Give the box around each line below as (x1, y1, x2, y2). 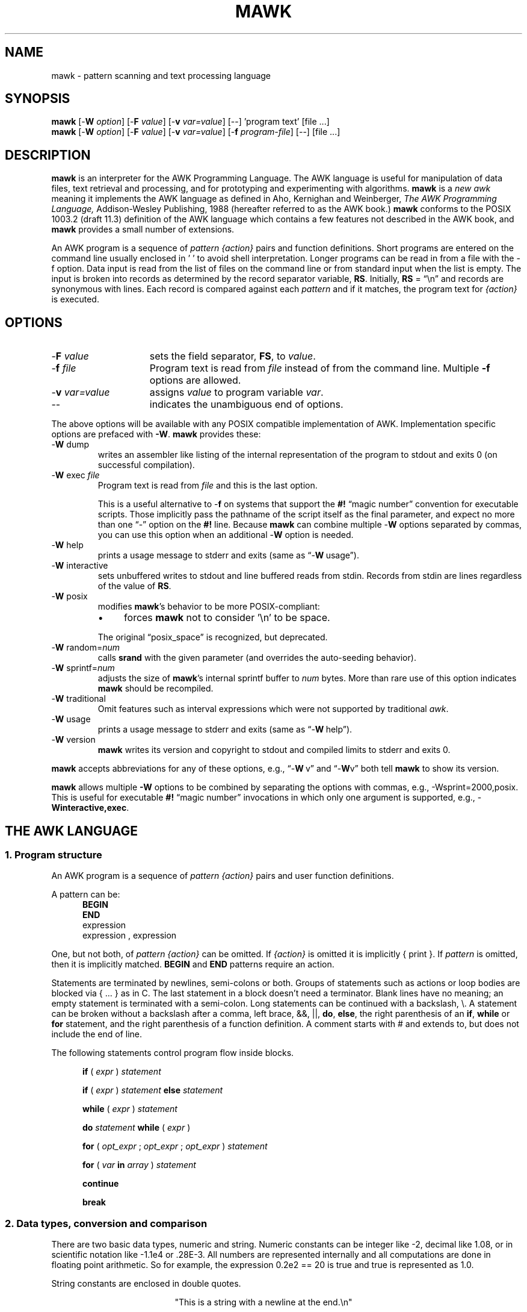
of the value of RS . (97, 581, 171, 592)
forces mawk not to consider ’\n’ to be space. (124, 611, 330, 624)
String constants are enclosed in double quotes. (51, 1278, 241, 1289)
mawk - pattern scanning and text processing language (51, 70, 271, 81)
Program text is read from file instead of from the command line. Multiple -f (149, 362, 490, 375)
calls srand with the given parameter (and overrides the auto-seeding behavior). (97, 652, 416, 663)
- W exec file (51, 470, 100, 481)
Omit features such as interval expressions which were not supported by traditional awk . (97, 704, 449, 714)
